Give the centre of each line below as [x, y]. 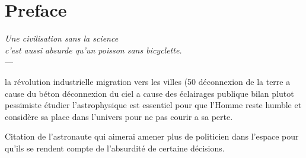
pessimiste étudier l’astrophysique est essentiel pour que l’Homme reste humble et [153, 105]
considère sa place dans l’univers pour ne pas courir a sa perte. [119, 116]
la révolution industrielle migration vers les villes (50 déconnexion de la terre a [148, 81]
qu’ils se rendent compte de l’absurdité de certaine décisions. [115, 148]
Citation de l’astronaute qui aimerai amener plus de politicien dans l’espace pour [152, 136]
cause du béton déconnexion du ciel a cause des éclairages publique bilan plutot [149, 93]
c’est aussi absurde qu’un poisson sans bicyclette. [93, 50]
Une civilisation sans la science [62, 38]
